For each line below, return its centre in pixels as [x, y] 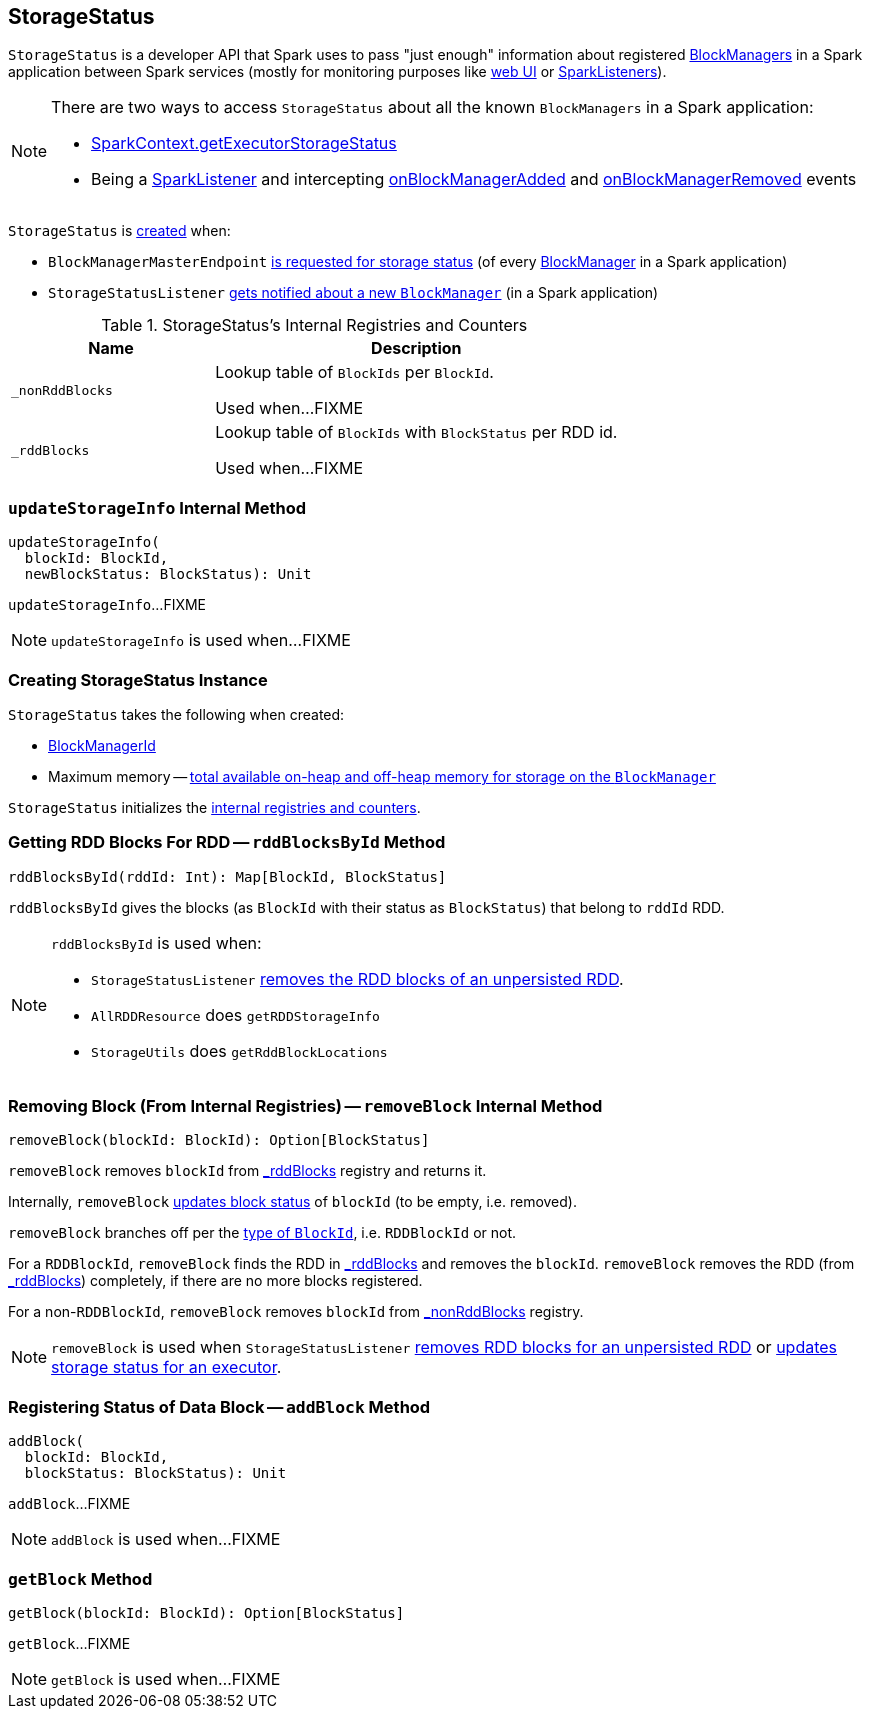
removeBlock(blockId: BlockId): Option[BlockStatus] [219, 1140]
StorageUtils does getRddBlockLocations [239, 1050]
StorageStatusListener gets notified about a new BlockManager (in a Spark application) [353, 293]
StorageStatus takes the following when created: [176, 714]
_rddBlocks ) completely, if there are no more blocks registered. [215, 1281]
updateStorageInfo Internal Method [157, 507]
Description [416, 348]
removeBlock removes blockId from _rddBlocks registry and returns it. [247, 1171]
